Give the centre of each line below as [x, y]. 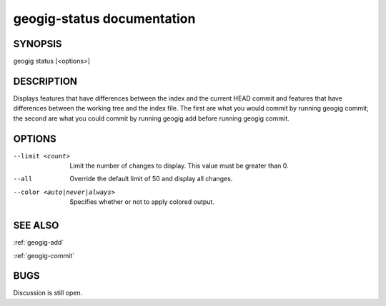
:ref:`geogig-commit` [44, 255]
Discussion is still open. [48, 293]
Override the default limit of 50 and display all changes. [151, 179]
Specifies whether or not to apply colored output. [142, 202]
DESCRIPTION [45, 81]
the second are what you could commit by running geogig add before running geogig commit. [151, 118]
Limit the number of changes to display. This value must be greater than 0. [179, 166]
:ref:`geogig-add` [39, 243]
